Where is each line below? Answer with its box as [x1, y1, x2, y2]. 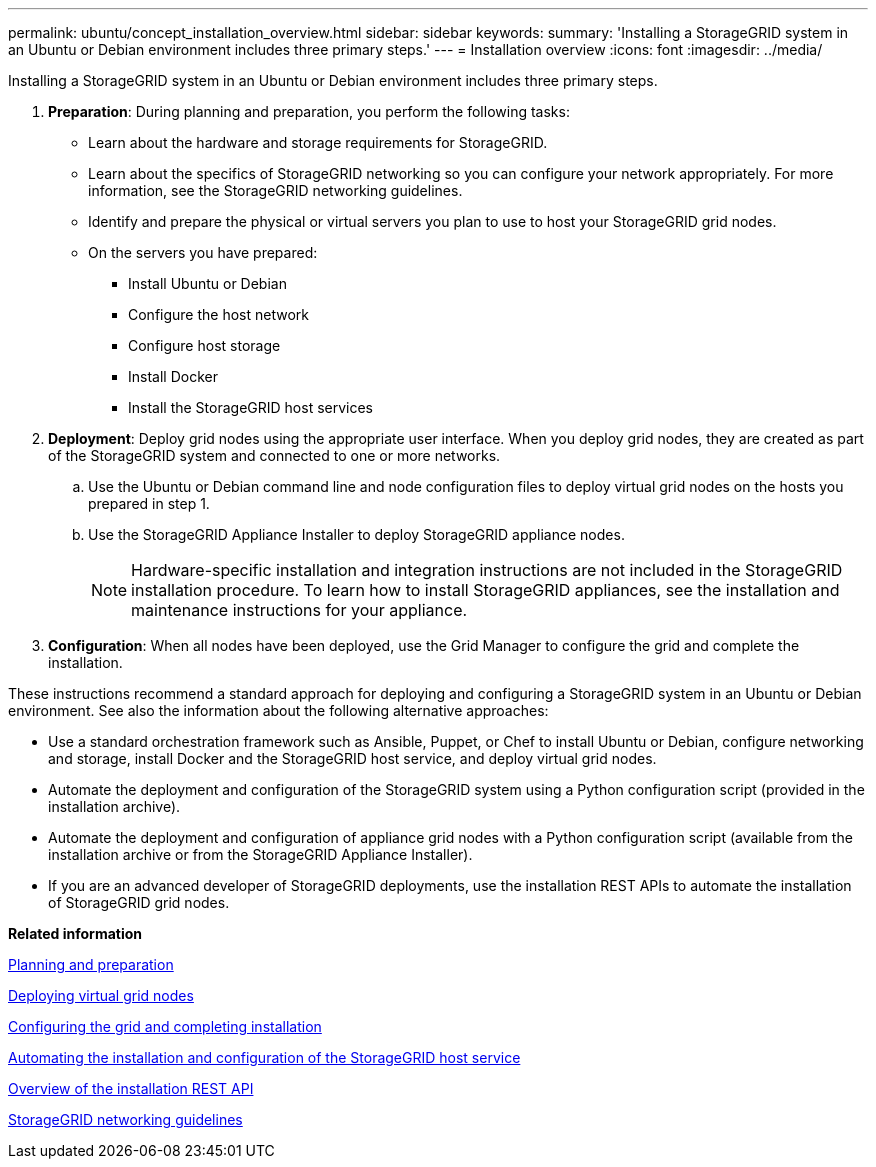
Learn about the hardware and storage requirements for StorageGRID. [88, 134, 548, 151]
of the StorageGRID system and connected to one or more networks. [48, 447, 501, 464]
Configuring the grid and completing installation [8, 1018, 322, 1035]
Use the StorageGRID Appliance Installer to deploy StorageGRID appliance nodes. [88, 526, 625, 543]
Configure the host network [128, 306, 309, 323]
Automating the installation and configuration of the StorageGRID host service [8, 1049, 521, 1066]
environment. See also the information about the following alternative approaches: [8, 702, 549, 719]
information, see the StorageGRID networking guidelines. [88, 182, 463, 199]
